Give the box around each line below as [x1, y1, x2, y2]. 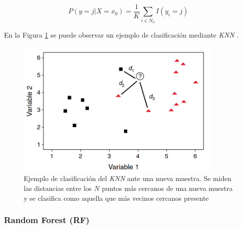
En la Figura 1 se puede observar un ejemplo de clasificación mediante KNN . [4, 30, 239, 40]
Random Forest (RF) [4, 214, 90, 226]
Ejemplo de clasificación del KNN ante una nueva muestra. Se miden [24, 173, 232, 183]
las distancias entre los [24, 183, 92, 193]
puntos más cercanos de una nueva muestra [102, 183, 233, 193]
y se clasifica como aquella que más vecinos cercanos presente [24, 192, 209, 203]
